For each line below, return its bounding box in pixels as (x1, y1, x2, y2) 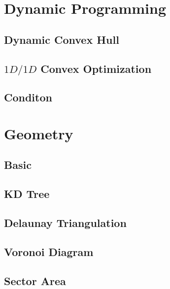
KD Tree (4, 186, 50, 201)
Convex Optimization (40, 61, 152, 76)
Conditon (4, 90, 52, 105)
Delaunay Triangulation (4, 215, 127, 230)
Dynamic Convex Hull (4, 32, 119, 47)
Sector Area (4, 273, 66, 288)
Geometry (4, 123, 73, 143)
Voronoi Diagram (4, 244, 94, 259)
